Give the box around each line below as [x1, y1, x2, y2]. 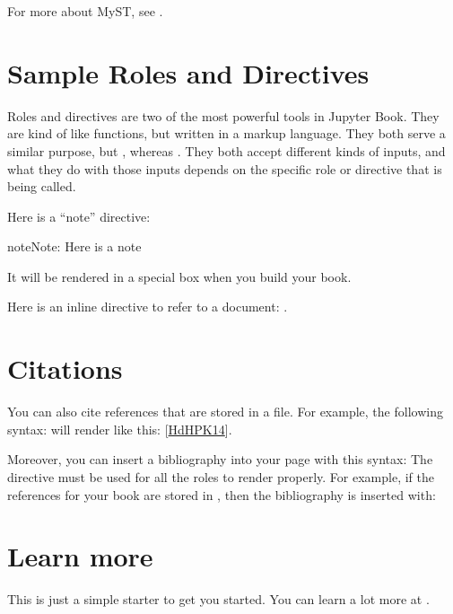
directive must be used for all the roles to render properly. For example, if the [7, 467, 434, 486]
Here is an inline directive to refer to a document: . [7, 297, 288, 316]
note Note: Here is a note [7, 237, 142, 256]
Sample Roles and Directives [7, 54, 370, 91]
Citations [7, 350, 123, 387]
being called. [7, 177, 76, 196]
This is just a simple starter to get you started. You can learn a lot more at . [7, 590, 430, 609]
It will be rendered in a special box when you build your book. [7, 267, 352, 285]
